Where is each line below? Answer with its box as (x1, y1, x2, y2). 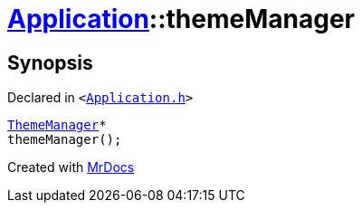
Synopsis (7, 51, 93, 74)
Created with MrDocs (7, 159, 135, 176)
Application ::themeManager (7, 4, 356, 34)
